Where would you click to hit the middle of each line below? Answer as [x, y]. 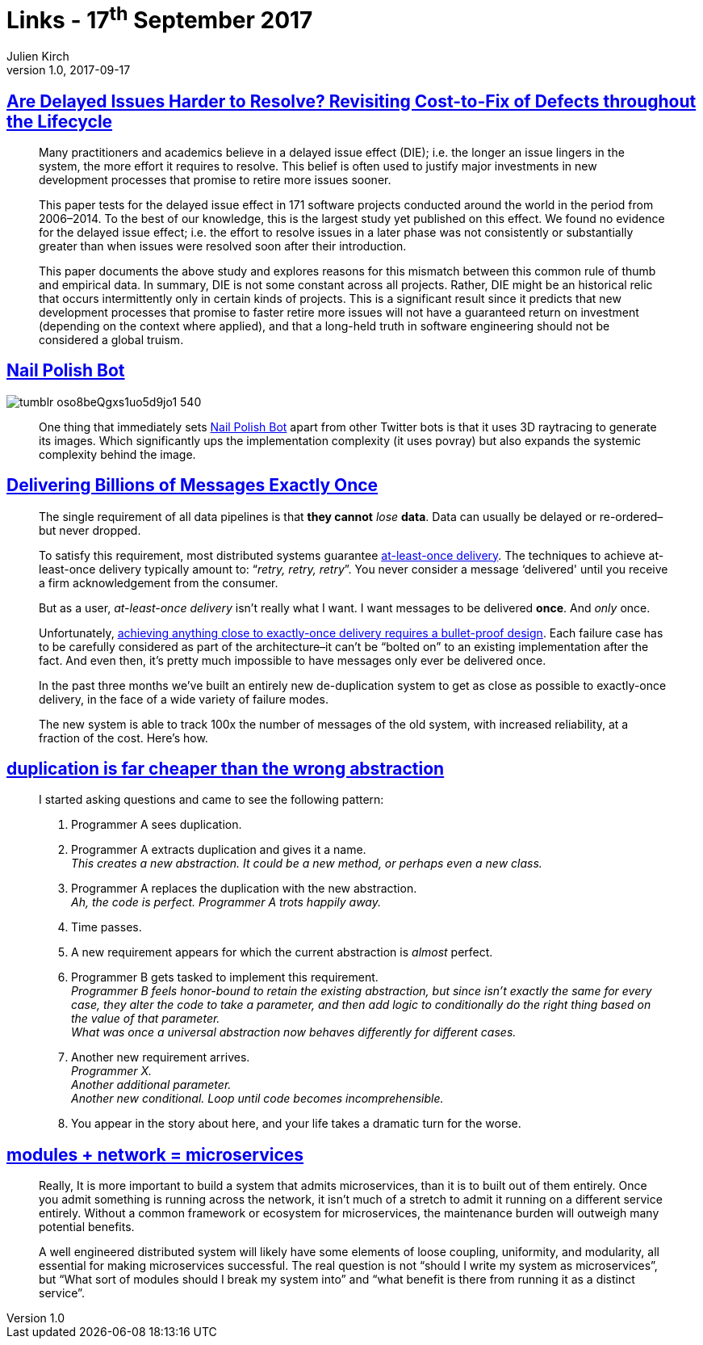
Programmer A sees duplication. [157, 825]
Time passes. [107, 927]
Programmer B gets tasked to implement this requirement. [225, 977]
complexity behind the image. [117, 454]
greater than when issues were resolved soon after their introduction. [223, 246]
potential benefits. [87, 1227]
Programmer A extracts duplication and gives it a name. [219, 850]
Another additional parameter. [151, 1085]
